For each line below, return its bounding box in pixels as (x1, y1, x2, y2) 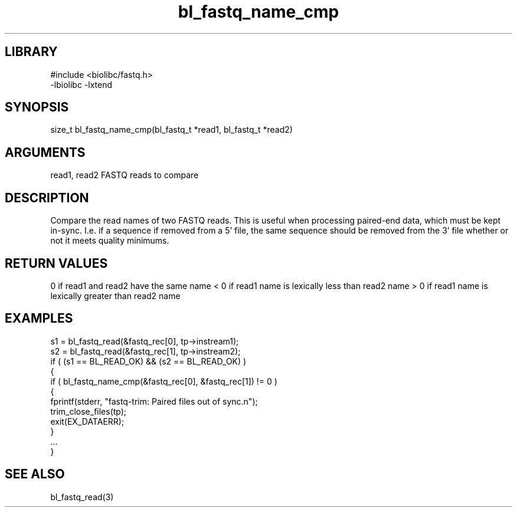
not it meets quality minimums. (50, 235, 169, 246)
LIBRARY (5, 44, 58, 60)
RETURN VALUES (5, 255, 108, 271)
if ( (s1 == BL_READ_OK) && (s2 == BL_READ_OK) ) (50, 356, 247, 366)
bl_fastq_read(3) (50, 491, 114, 502)
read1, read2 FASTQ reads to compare (50, 170, 199, 180)
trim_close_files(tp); (50, 406, 127, 416)
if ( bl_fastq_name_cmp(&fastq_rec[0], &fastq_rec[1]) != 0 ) (50, 376, 277, 386)
